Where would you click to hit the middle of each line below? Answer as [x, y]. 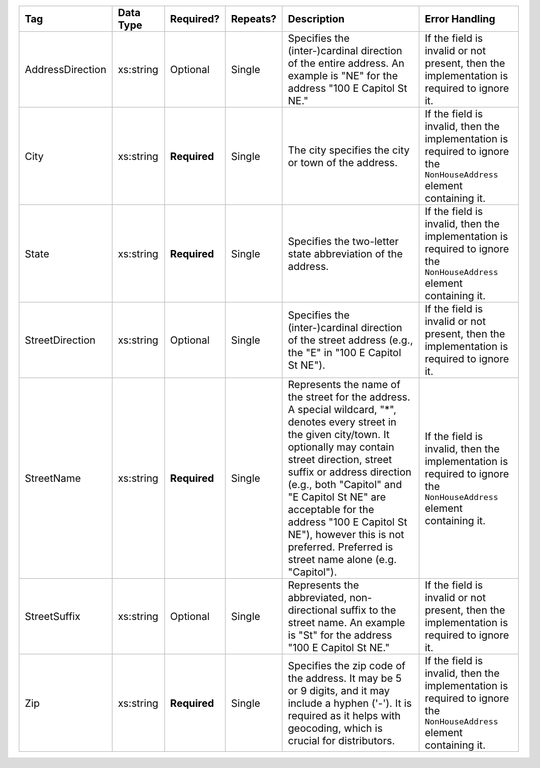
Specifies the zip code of [346, 665]
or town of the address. [343, 162]
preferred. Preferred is [340, 547]
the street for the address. [349, 397]
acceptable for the [331, 509]
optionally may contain [341, 447]
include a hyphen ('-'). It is [349, 703]
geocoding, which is [335, 728]
